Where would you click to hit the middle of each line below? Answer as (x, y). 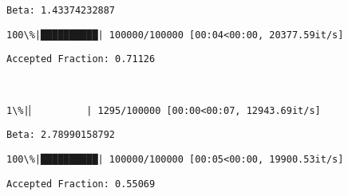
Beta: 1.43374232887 (61, 10)
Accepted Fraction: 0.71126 (81, 59)
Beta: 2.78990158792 (61, 135)
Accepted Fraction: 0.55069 (81, 184)
